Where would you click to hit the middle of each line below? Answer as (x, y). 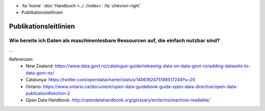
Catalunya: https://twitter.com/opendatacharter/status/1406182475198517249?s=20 (111, 80)
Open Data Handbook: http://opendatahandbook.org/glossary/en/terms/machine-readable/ (118, 100)
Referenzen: (21, 59)
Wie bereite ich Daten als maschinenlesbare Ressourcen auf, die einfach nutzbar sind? (115, 40)
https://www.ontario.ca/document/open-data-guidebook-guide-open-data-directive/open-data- (140, 86)
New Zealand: (40, 66)
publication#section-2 (48, 93)
